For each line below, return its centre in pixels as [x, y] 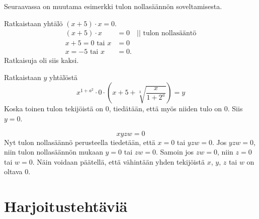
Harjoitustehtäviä [66, 206]
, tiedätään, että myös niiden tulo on [165, 108]
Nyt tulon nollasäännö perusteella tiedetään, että [80, 142]
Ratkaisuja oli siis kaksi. [41, 60]
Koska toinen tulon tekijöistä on [54, 108]
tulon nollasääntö [170, 33]
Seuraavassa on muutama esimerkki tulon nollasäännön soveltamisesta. [113, 6]
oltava [13, 171]
